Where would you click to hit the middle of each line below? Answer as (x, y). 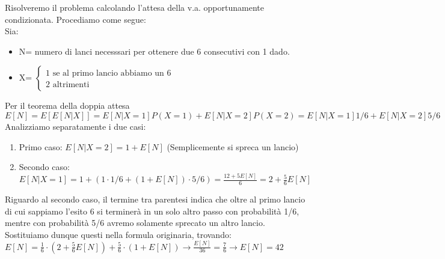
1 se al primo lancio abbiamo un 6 (109, 74)
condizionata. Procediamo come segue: (75, 19)
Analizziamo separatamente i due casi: (75, 126)
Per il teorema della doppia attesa (67, 105)
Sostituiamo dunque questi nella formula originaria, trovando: (118, 234)
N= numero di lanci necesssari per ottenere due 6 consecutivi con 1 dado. (154, 51)
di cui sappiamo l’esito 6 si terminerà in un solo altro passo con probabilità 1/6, (152, 211)
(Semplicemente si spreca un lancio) (233, 146)
